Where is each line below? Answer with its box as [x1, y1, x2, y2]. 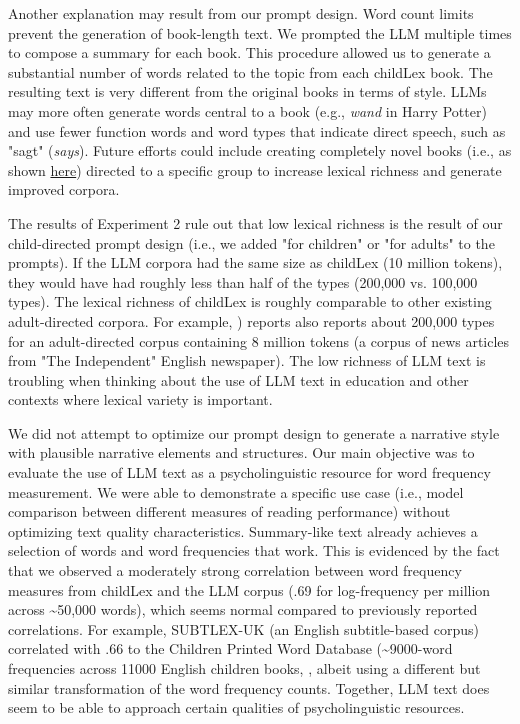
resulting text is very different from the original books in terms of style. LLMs [8, 81, 487, 102]
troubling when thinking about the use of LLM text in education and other [8, 369, 469, 390]
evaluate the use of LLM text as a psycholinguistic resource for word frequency [8, 462, 491, 483]
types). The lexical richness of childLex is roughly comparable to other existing [8, 291, 492, 312]
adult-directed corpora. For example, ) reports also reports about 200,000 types [8, 310, 495, 331]
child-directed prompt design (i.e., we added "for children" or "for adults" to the [8, 232, 495, 253]
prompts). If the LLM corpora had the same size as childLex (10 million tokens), [8, 252, 503, 273]
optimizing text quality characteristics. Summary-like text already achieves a [8, 520, 478, 541]
